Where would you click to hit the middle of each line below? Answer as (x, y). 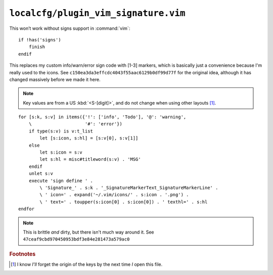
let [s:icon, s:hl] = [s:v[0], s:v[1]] (89, 138)
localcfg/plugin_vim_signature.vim (97, 13)
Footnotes (22, 254)
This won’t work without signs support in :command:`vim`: (70, 28)
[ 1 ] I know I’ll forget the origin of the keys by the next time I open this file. (87, 264)
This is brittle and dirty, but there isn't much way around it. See (88, 232)
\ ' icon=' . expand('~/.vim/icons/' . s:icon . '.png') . (114, 195)
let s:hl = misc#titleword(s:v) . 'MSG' (90, 159)
